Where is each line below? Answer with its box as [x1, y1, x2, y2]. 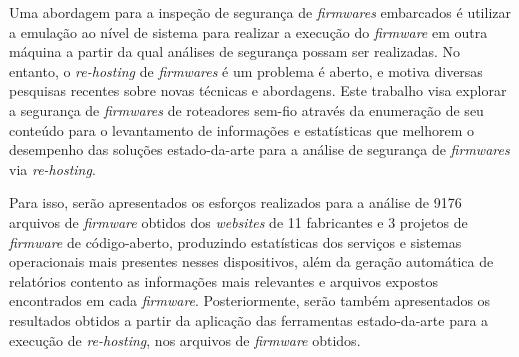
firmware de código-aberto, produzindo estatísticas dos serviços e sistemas [9, 231, 462, 252]
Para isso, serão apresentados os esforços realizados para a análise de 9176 [9, 192, 462, 213]
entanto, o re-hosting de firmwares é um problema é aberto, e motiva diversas [9, 60, 483, 81]
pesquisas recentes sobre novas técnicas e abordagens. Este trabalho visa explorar [9, 80, 507, 101]
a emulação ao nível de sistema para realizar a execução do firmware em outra [9, 21, 488, 42]
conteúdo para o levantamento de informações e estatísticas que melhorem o [9, 119, 475, 140]
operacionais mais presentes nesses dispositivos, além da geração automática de [9, 251, 494, 272]
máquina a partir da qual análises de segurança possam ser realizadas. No [9, 41, 461, 62]
